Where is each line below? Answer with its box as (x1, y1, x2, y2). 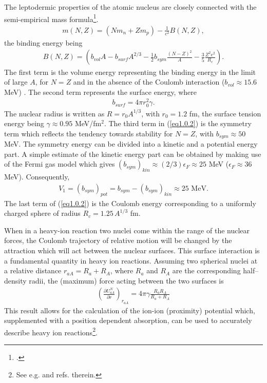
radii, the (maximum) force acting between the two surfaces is (29, 275, 224, 286)
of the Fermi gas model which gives (4, 158, 115, 169)
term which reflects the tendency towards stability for (4, 128, 173, 138)
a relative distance (4, 265, 62, 276)
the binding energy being (4, 37, 83, 48)
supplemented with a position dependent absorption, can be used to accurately (4, 315, 252, 326)
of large (4, 76, 28, 87)
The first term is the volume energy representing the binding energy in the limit (4, 66, 256, 77)
